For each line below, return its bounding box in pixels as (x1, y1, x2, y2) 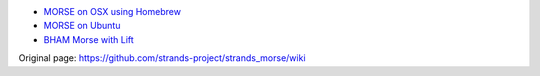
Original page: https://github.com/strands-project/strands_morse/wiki (18, 52, 306, 64)
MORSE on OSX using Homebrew (43, 6, 182, 17)
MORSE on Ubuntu (43, 20, 121, 32)
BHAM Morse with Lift (43, 33, 134, 45)
